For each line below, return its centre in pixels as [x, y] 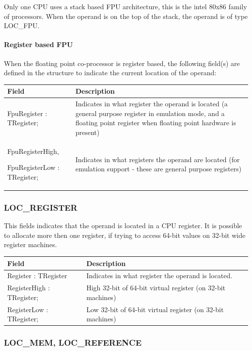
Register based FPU [39, 44]
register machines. [31, 244]
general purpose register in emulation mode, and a [150, 113]
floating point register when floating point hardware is [156, 123]
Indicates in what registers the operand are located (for [157, 159]
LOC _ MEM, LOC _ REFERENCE [73, 343]
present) [87, 132]
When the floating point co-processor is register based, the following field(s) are [122, 63]
